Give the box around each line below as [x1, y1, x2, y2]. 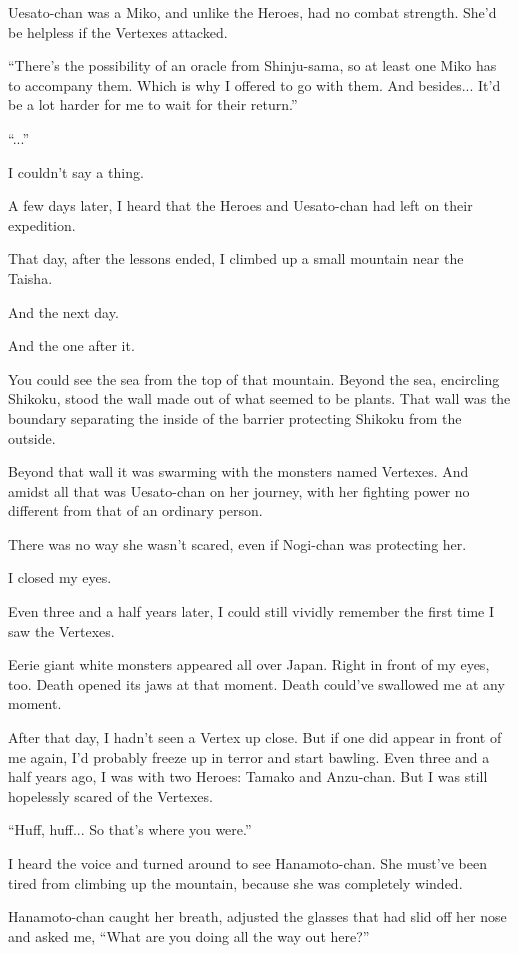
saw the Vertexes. [8, 620, 115, 641]
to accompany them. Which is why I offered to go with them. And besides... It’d [8, 74, 501, 95]
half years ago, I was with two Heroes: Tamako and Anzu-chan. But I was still [8, 766, 488, 787]
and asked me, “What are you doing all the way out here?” [8, 925, 370, 946]
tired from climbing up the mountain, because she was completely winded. [8, 872, 463, 893]
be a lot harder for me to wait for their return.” [8, 94, 298, 115]
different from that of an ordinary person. [8, 500, 263, 521]
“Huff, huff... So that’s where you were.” [8, 819, 252, 840]
